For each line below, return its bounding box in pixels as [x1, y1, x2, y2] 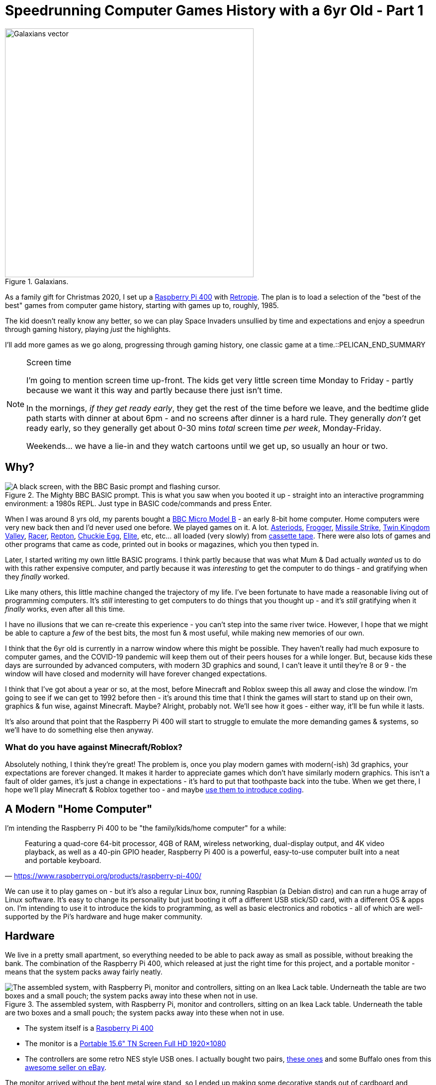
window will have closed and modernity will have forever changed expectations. [5, 669, 267, 678]
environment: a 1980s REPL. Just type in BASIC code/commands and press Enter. [5, 499, 272, 508]
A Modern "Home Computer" [5, 802, 153, 815]
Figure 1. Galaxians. [5, 277, 69, 286]
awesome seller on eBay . [25, 1063, 106, 1072]
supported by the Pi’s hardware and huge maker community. [5, 912, 203, 921]
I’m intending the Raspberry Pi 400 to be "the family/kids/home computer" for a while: [5, 824, 286, 833]
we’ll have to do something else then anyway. [5, 725, 154, 734]
